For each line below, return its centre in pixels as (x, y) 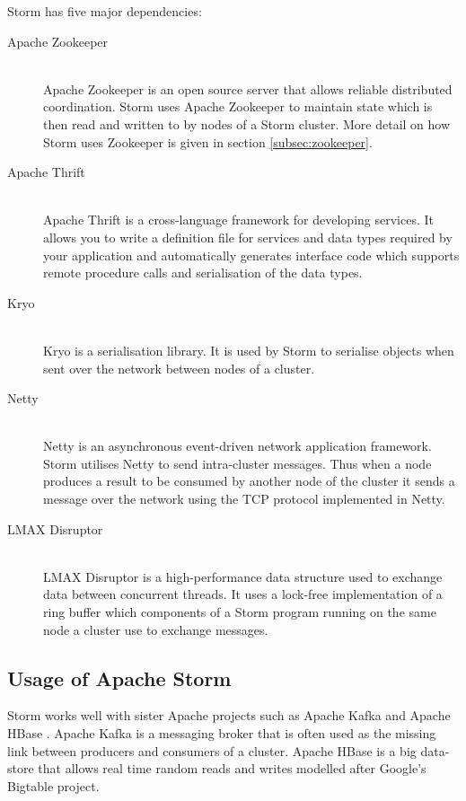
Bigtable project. (53, 785)
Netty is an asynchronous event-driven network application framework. (237, 446)
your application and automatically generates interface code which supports (251, 255)
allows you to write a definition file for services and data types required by (248, 237)
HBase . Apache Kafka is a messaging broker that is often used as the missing (222, 733)
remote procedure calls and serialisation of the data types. (203, 273)
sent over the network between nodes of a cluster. (179, 368)
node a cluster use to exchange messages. (156, 629)
